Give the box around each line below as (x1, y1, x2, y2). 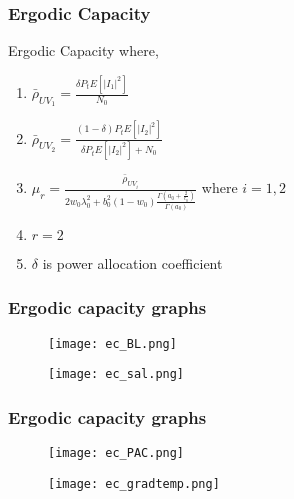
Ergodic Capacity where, (8, 40, 159, 61)
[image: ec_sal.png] (48, 367, 185, 382)
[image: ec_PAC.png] (48, 446, 185, 461)
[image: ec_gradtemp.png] (48, 476, 220, 491)
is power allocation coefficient (42, 252, 223, 273)
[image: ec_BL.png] (48, 336, 177, 351)
